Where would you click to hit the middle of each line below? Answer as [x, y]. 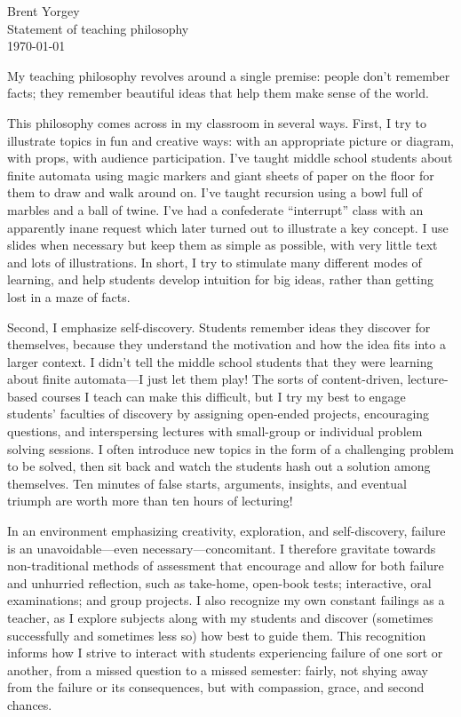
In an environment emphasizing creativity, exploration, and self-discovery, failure [227, 531]
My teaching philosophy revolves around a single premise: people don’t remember [229, 75]
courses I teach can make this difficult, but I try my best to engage [223, 396]
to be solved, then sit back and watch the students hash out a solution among [219, 466]
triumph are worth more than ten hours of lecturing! [150, 501]
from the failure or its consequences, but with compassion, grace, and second [216, 687]
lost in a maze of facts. [69, 296]
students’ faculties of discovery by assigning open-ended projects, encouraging [219, 414]
